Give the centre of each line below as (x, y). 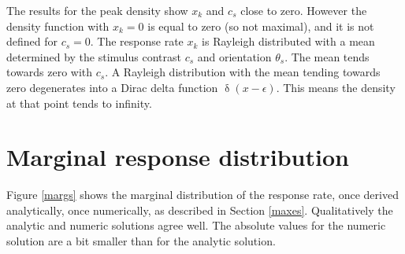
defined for (32, 41)
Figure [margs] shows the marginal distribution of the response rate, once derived (202, 195)
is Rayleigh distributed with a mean (288, 41)
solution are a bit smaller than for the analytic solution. (141, 241)
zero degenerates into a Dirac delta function (112, 87)
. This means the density (336, 87)
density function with (58, 26)
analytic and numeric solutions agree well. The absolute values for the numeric (196, 225)
